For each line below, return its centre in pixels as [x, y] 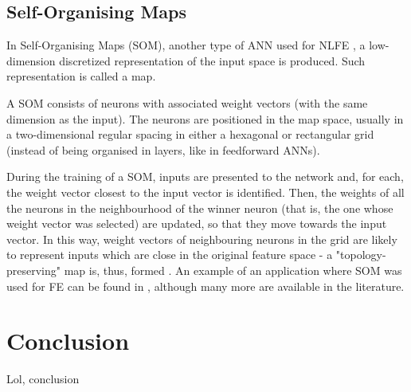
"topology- [361, 255]
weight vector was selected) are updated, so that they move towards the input [197, 223]
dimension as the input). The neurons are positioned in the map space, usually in [205, 118]
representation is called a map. [81, 76]
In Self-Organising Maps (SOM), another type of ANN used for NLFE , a [186, 45]
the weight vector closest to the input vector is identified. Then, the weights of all [205, 192]
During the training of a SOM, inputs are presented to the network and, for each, [205, 176]
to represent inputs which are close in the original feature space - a [170, 255]
